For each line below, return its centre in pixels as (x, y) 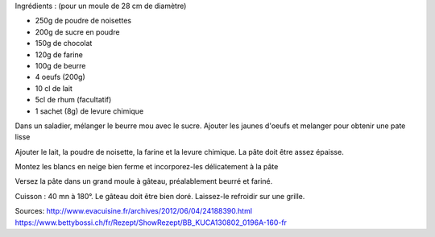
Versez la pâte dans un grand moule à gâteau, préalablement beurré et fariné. (144, 181)
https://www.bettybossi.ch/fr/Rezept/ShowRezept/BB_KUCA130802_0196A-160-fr (151, 222)
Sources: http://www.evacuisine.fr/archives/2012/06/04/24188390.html (134, 211)
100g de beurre (60, 65)
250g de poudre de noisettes (83, 21)
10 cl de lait (54, 88)
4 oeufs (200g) (60, 77)
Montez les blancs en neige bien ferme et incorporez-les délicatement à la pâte (147, 167)
